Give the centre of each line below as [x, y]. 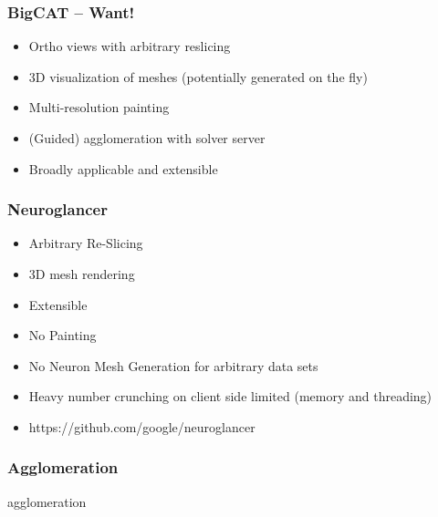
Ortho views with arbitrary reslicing [130, 46]
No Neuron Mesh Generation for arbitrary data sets [173, 365]
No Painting [63, 335]
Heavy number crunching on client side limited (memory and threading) [230, 396]
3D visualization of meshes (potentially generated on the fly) [198, 76]
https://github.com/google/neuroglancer [142, 426]
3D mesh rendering [82, 274]
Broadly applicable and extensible [123, 168]
